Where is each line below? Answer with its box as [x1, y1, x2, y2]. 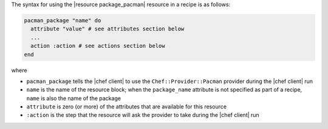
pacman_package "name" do [24, 17, 101, 24]
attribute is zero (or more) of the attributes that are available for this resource [26, 103, 227, 110]
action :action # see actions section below [30, 42, 165, 50]
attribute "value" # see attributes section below [30, 25, 185, 33]
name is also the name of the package [26, 94, 121, 102]
